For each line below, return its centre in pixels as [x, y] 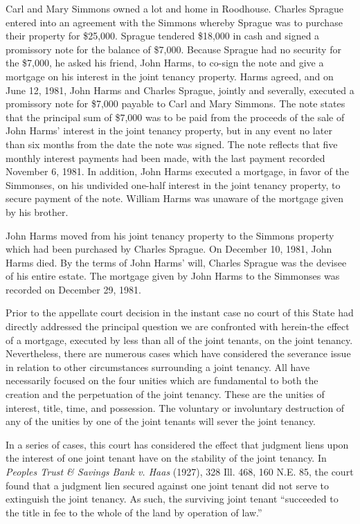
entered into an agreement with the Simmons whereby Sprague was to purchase [174, 22]
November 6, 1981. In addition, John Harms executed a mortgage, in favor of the [177, 171]
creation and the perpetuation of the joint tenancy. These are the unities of [165, 394]
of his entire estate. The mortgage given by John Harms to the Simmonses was [173, 276]
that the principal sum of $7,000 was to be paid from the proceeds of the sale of [175, 117]
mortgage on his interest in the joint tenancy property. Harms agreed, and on [170, 76]
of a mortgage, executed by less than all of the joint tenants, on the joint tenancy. [179, 340]
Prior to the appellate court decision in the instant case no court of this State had [180, 313]
